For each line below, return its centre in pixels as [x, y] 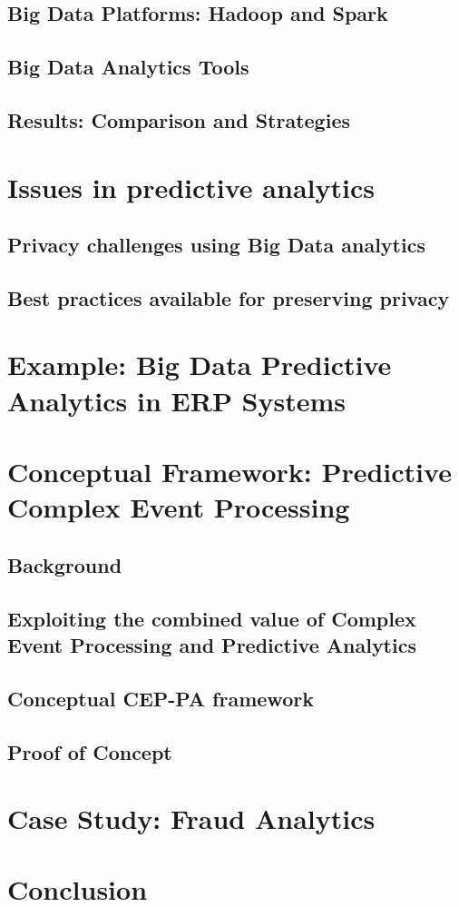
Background [65, 564]
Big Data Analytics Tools [128, 67]
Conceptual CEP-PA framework [161, 698]
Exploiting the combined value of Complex [212, 618]
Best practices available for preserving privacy [229, 297]
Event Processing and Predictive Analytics [212, 644]
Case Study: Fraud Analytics [191, 818]
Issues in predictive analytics [191, 187]
